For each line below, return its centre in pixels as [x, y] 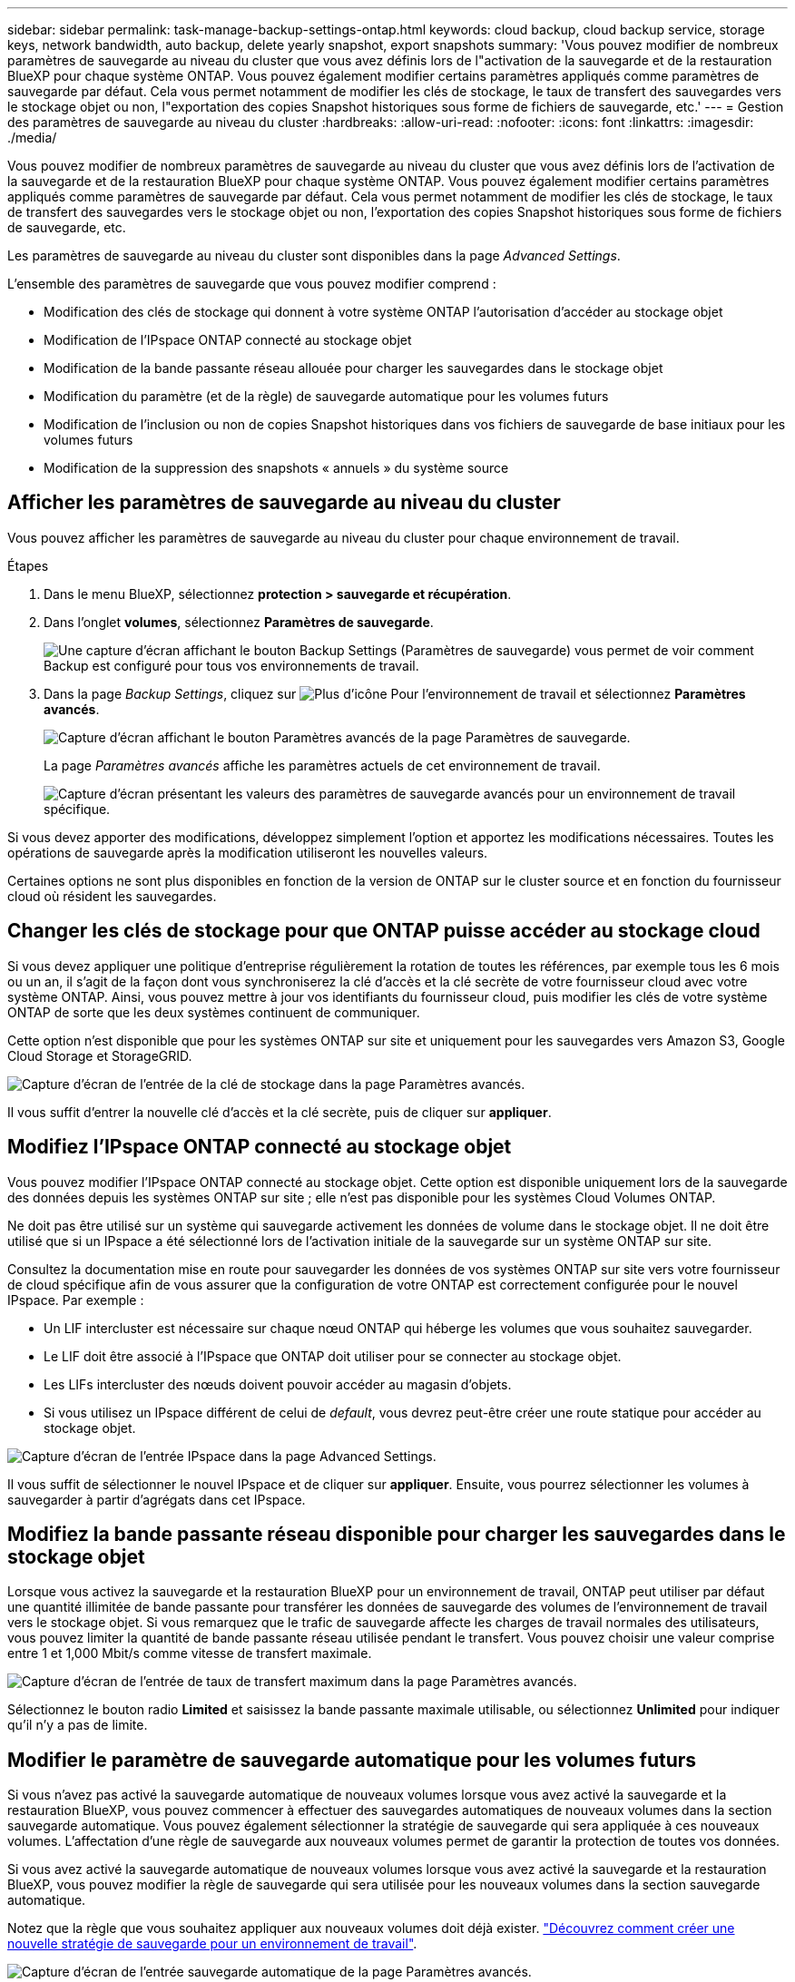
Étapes [28, 565]
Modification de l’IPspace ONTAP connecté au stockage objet [228, 340]
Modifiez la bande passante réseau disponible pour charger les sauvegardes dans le [397, 1534]
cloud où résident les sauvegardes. [112, 896]
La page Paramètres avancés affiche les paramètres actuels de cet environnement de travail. [322, 765]
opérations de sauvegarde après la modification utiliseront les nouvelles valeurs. [248, 852]
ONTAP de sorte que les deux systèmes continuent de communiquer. [214, 1012]
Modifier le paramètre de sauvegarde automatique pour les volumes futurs [352, 1760]
